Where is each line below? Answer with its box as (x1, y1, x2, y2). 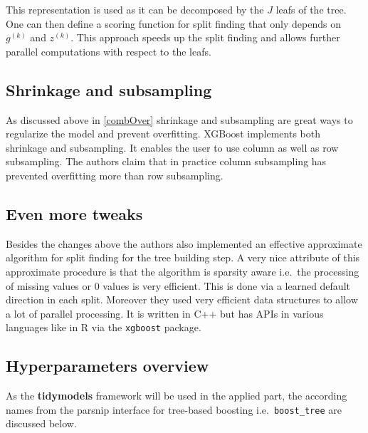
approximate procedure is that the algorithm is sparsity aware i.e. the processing (6, 264, 359, 278)
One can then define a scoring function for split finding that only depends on (6, 16, 341, 31)
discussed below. (6, 416, 77, 431)
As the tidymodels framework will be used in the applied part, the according (6, 388, 347, 403)
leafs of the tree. (275, 2, 347, 16)
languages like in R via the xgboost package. (6, 320, 201, 335)
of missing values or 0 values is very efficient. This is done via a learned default (6, 278, 350, 293)
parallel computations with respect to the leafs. (6, 43, 211, 58)
